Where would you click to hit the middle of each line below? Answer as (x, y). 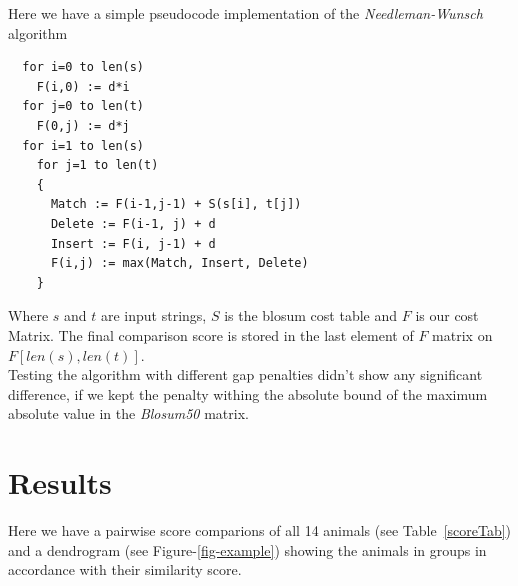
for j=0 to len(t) (83, 106)
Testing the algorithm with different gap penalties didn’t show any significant (245, 374)
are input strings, (153, 315)
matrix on (462, 334)
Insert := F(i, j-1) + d (133, 243)
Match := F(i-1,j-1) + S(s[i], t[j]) (176, 204)
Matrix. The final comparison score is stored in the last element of (211, 334)
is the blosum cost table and (311, 315)
